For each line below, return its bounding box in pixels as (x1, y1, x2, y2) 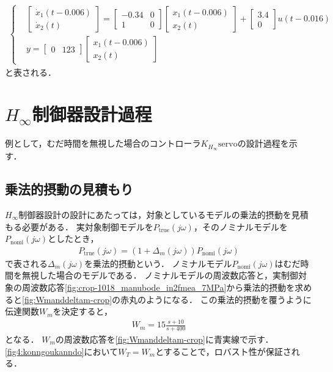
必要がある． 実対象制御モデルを (21, 220, 153, 233)
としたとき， (48, 232, 99, 245)
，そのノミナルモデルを (193, 220, 288, 233)
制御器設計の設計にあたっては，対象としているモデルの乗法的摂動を (18, 208, 291, 221)
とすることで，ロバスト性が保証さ (155, 345, 291, 357)
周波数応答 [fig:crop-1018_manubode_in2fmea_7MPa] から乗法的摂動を (21, 280, 295, 293)
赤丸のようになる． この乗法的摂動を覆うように (120, 293, 312, 305)
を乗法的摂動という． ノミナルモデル (84, 257, 232, 269)
